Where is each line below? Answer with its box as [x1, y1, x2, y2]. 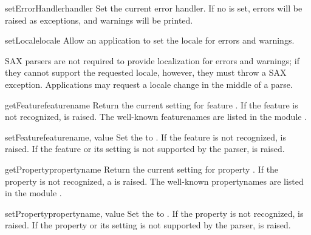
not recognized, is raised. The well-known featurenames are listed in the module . [5, 110, 307, 123]
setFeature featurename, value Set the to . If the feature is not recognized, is [5, 130, 286, 143]
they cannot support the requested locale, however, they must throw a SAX [5, 66, 287, 79]
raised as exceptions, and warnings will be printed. [5, 13, 193, 26]
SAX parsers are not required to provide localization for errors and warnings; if [5, 54, 299, 67]
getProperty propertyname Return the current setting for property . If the [5, 162, 279, 175]
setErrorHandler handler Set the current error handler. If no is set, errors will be [5, 2, 302, 14]
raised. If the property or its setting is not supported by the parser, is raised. [5, 219, 291, 231]
